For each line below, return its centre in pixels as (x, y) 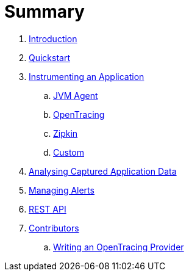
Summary (45, 12)
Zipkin (66, 133)
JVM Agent (76, 95)
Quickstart (50, 57)
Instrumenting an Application (87, 76)
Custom (69, 152)
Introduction (53, 38)
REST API (48, 209)
